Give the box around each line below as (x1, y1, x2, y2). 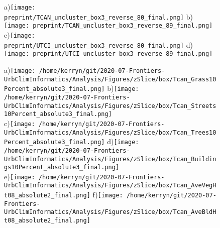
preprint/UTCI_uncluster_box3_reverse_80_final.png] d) (4, 39, 193, 50)
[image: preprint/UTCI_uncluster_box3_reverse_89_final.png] (4, 50, 213, 58)
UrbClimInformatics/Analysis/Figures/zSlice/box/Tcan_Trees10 (4, 129, 216, 136)
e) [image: (4, 171, 35, 181)
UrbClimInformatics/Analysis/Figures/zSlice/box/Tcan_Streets (4, 102, 216, 109)
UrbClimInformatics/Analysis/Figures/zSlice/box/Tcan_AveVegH (4, 182, 216, 189)
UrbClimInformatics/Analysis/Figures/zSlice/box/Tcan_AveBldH (4, 208, 216, 216)
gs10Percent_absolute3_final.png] (4, 164, 120, 171)
